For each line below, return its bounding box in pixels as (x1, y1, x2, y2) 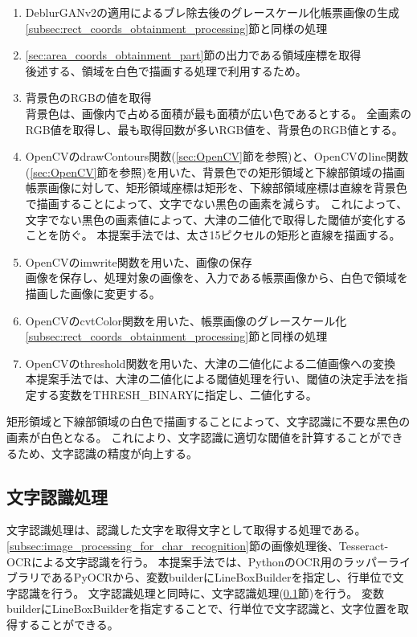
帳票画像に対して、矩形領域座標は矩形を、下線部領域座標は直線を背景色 (25, 179, 407, 196)
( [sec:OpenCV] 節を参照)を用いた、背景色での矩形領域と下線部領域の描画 (25, 163, 406, 180)
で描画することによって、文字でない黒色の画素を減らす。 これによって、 (25, 194, 408, 211)
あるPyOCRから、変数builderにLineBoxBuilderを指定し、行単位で (51, 569, 393, 586)
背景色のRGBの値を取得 (25, 89, 152, 106)
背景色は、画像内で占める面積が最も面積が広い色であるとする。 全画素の (25, 104, 411, 121)
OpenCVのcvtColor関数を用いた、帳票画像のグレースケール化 (25, 312, 347, 329)
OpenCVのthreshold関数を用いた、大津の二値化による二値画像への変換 (25, 354, 395, 371)
